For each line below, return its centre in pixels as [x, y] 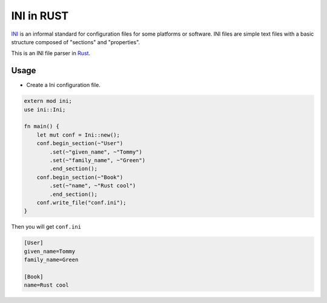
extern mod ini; [48, 101]
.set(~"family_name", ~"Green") [97, 160]
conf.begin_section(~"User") [80, 143]
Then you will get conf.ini [46, 227]
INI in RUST [40, 16]
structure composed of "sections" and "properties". [76, 42]
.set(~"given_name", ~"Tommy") [96, 152]
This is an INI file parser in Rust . [51, 53]
